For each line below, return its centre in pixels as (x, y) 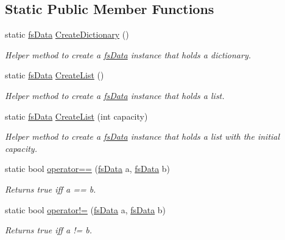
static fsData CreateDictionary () (67, 34)
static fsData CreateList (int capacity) (76, 116)
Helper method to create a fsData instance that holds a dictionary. (128, 54)
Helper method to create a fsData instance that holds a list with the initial (142, 136)
